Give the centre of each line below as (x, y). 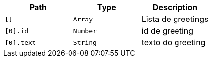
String (85, 42)
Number (85, 31)
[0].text (20, 42)
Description (175, 7)
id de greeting (168, 31)
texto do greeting (174, 42)
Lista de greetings (175, 19)
